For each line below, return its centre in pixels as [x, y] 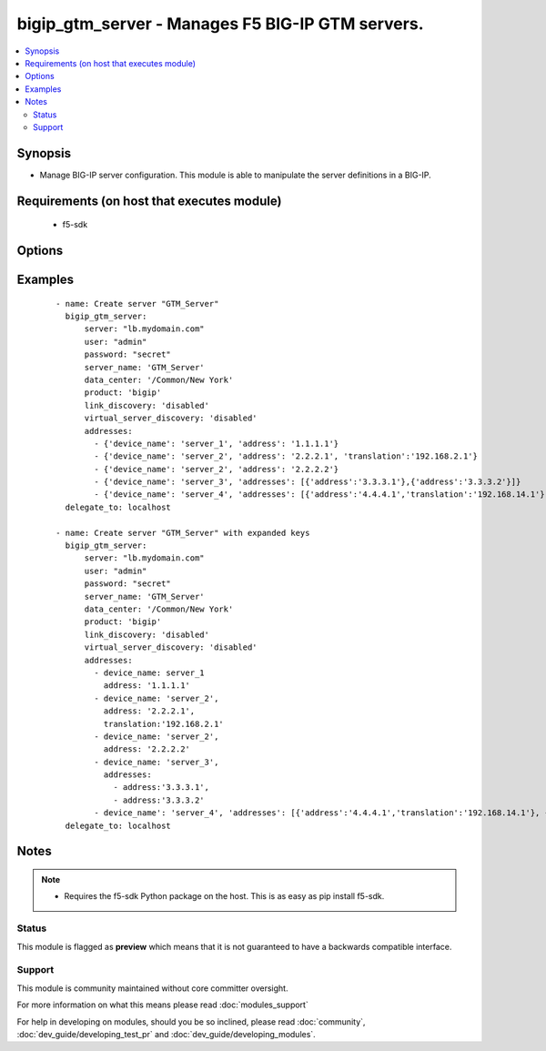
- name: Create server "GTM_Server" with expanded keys [183, 533]
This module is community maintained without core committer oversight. [152, 988]
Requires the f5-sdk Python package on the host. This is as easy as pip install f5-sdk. [224, 896]
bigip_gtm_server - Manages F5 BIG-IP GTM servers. [220, 24]
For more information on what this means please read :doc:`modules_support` [162, 1005]
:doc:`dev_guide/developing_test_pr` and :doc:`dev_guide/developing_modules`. [166, 1034]
